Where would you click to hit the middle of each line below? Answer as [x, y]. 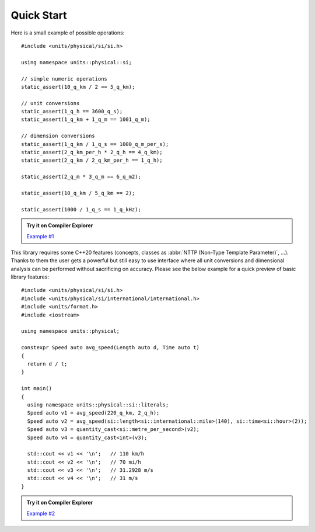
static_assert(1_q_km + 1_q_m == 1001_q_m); [86, 119]
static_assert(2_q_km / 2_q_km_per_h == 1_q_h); [92, 160]
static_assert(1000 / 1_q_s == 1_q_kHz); [81, 209]
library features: [30, 277]
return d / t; [47, 364]
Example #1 [40, 236]
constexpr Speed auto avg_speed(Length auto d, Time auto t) [110, 348]
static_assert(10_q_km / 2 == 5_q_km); [78, 87]
